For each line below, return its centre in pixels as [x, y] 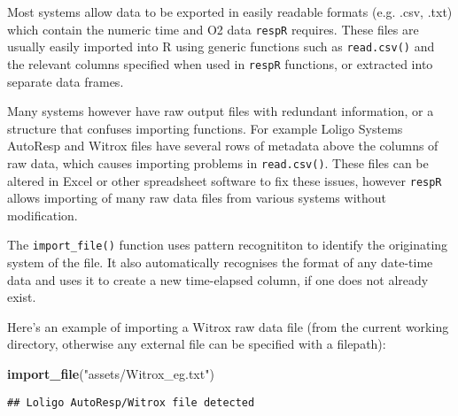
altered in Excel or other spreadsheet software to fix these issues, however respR [225, 180]
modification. [43, 215]
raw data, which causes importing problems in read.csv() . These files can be [218, 162]
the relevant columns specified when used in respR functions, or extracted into [220, 63]
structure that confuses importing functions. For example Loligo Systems [205, 128]
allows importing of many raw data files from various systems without [197, 198]
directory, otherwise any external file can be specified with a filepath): [197, 344]
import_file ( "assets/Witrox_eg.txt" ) [111, 374]
